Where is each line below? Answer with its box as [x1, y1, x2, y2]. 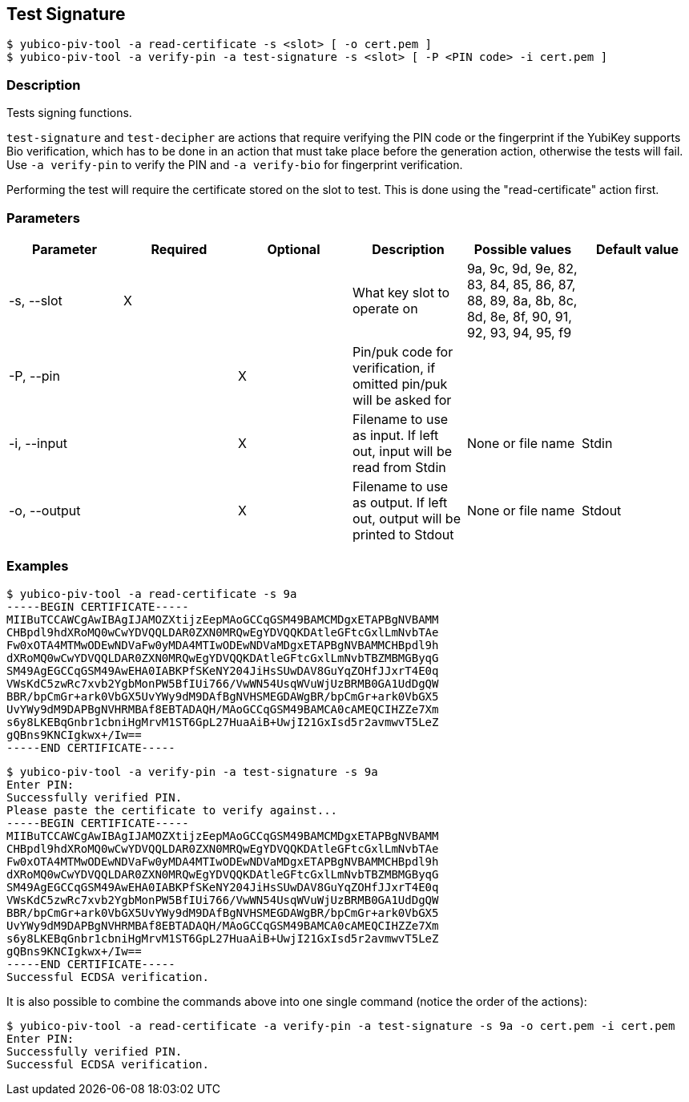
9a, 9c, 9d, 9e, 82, [466, 260, 578, 277]
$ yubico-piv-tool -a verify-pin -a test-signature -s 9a [6, 765, 378, 778]
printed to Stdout [352, 526, 454, 543]
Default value [595, 240, 679, 257]
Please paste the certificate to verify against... [6, 803, 338, 817]
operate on [352, 300, 418, 317]
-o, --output [9, 502, 81, 519]
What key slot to [352, 284, 450, 301]
